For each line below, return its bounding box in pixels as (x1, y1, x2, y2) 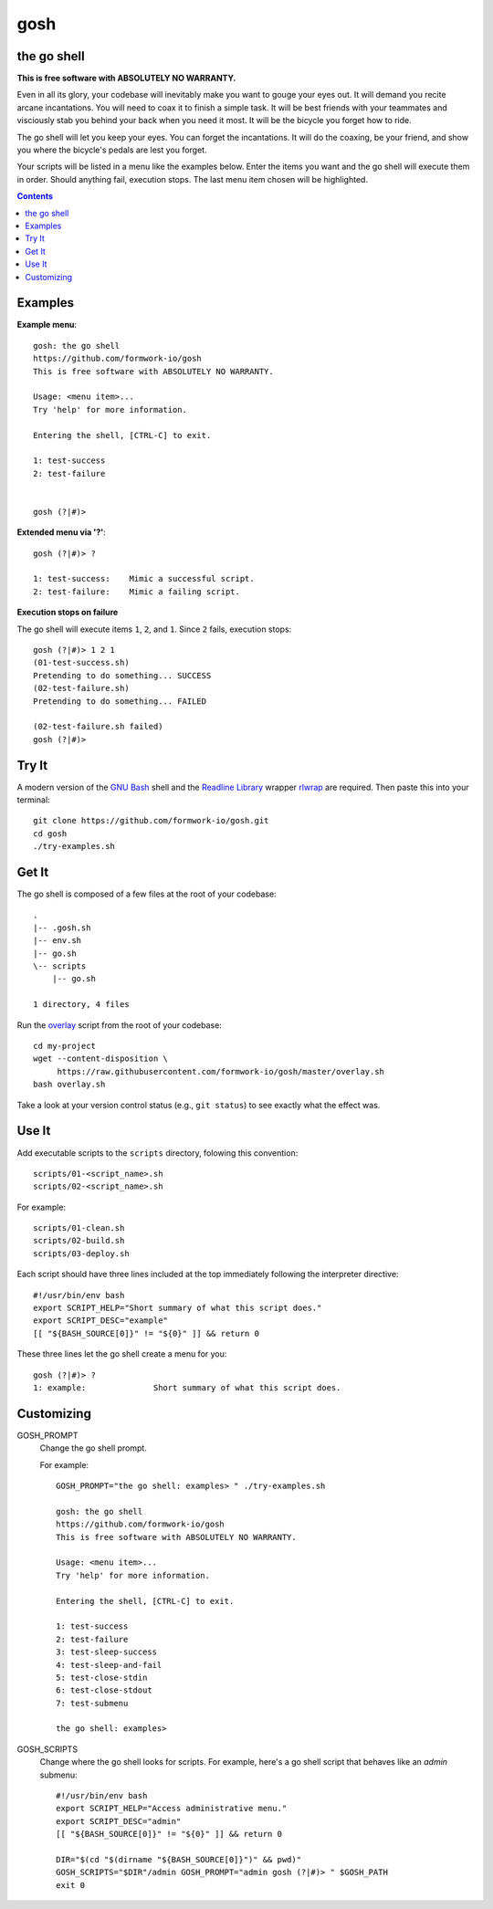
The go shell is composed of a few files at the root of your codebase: (16, 888, 278, 899)
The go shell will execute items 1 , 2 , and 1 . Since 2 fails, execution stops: (16, 624, 292, 635)
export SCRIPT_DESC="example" (33, 1316, 169, 1326)
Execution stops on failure (16, 607, 119, 618)
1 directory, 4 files (33, 1000, 130, 1010)
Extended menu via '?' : (16, 527, 107, 538)
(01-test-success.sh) (33, 657, 130, 668)
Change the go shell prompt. (39, 1442, 148, 1453)
